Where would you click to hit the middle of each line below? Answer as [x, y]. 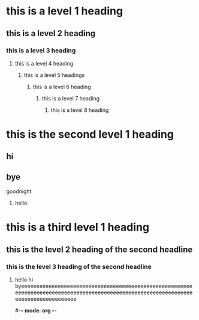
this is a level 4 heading [44, 63]
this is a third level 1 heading [78, 227]
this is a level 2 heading [51, 33]
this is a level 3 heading [41, 51]
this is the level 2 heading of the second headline [99, 249]
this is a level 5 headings [54, 75]
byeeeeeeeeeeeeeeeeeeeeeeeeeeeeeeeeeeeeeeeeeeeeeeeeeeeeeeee [104, 286]
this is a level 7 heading [71, 98]
